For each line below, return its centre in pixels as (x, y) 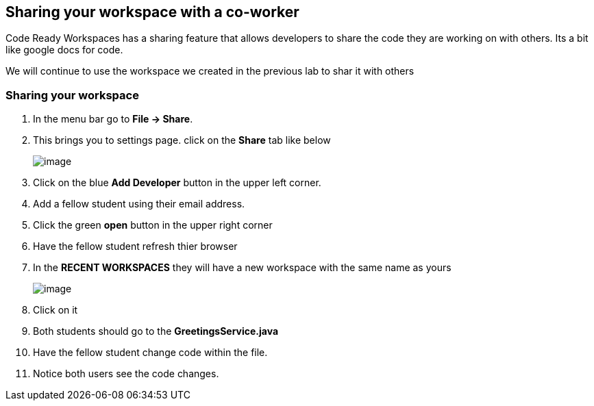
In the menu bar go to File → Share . (113, 119)
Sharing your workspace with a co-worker (152, 12)
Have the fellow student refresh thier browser (135, 246)
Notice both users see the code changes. (126, 374)
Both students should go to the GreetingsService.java (156, 331)
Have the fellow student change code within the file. (150, 353)
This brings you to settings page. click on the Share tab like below (182, 140)
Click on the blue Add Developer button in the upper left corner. (177, 183)
